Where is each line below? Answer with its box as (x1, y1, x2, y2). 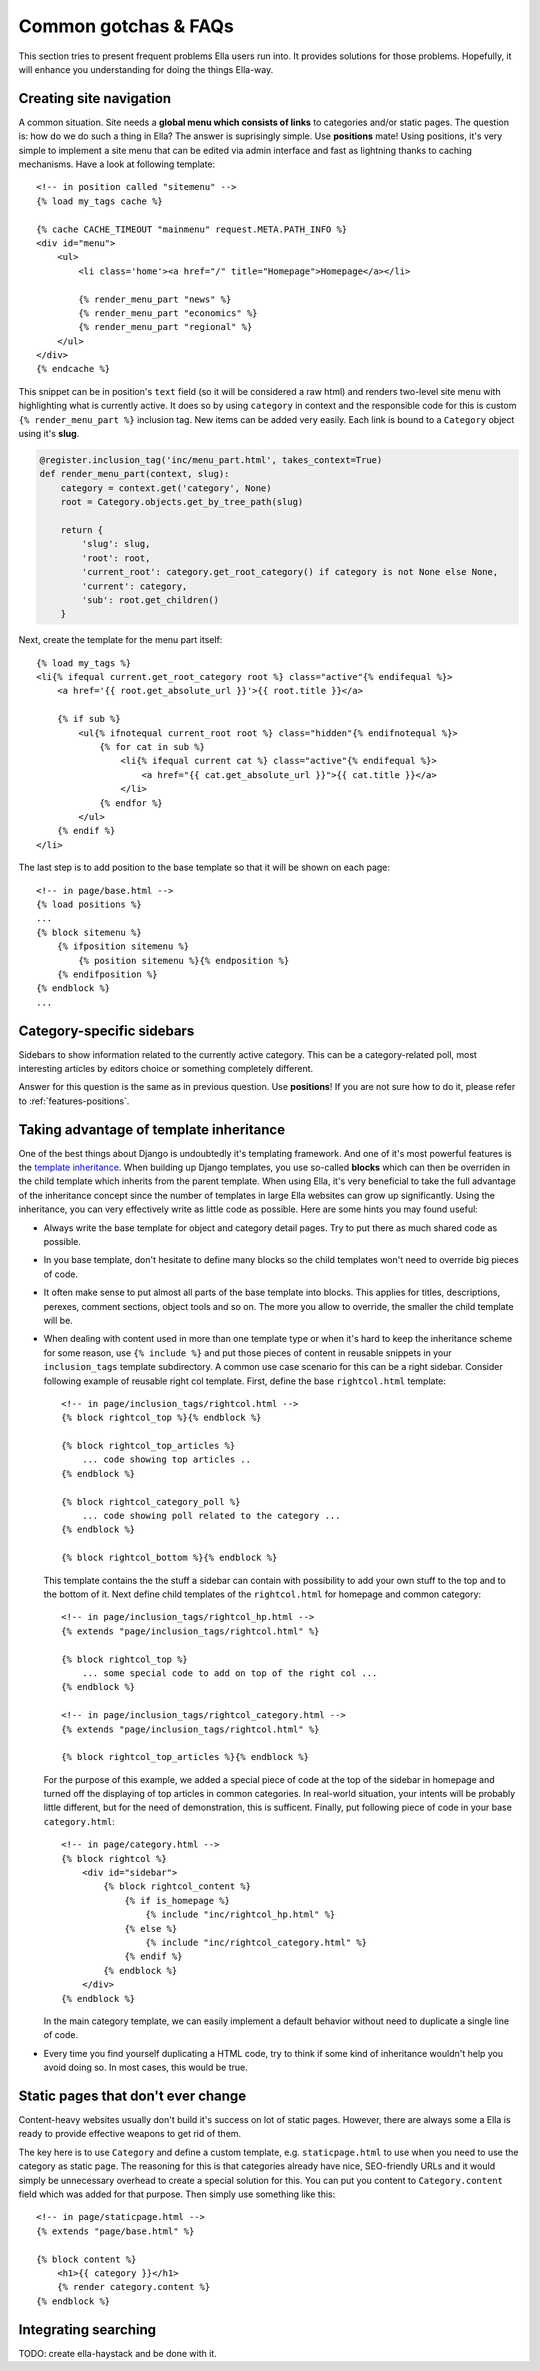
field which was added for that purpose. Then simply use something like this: (18, 2188, 336, 2200)
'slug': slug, (81, 538, 151, 550)
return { (60, 524, 104, 535)
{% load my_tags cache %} (36, 195, 164, 207)
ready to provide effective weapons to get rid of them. (18, 2128, 242, 2140)
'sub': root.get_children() (81, 594, 220, 605)
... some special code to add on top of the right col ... (81, 1667, 378, 1679)
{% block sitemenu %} (36, 926, 142, 938)
